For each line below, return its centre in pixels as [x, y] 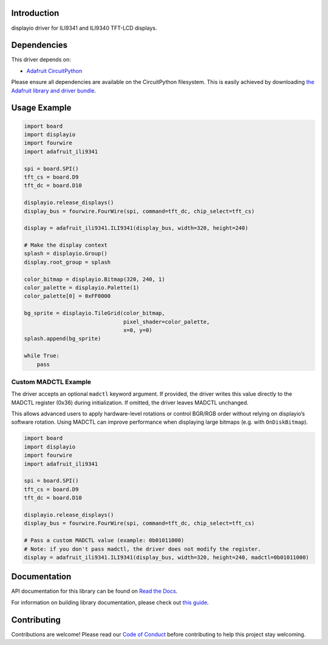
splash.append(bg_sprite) [63, 339]
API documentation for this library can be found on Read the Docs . [94, 591]
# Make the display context [66, 245]
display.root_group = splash [67, 262]
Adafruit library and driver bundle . [54, 91]
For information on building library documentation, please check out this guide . [110, 602]
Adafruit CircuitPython [54, 71]
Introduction [35, 13]
